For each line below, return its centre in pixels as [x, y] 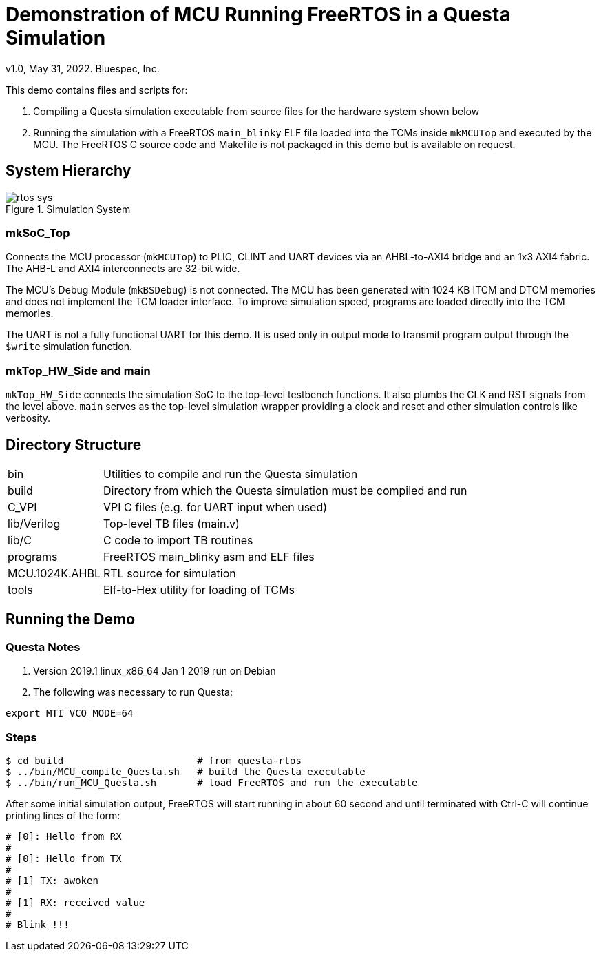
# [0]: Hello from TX [64, 858]
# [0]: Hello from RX [64, 836]
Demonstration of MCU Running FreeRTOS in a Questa [258, 14]
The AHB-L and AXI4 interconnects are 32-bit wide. [123, 269]
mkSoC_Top [38, 233]
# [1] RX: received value [75, 902]
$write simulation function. [69, 347]
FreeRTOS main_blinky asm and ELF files [209, 556]
